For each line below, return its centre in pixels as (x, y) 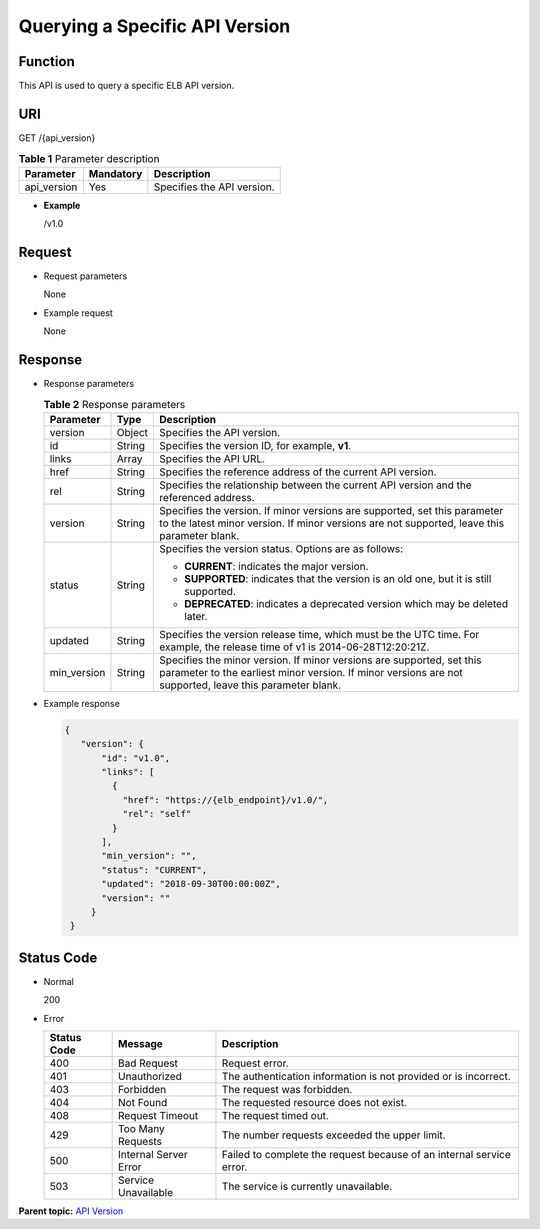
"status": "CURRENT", (154, 869)
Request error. (255, 1063)
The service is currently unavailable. (307, 1186)
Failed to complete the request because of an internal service (366, 1154)
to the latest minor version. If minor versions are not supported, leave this (332, 523)
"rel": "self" (157, 814)
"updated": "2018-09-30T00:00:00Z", (191, 884)
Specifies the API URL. (212, 458)
